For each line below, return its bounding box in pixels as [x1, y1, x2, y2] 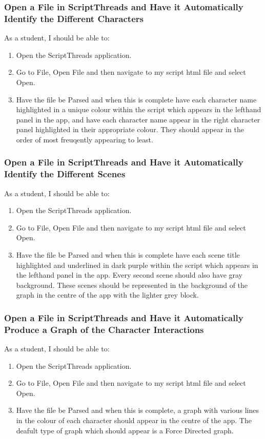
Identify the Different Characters [4, 12, 144, 25]
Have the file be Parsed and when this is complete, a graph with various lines [16, 405, 259, 415]
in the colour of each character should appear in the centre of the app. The [16, 415, 252, 426]
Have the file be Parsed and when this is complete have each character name [16, 94, 257, 104]
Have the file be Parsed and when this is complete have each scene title [16, 249, 240, 260]
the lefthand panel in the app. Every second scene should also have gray [16, 269, 242, 280]
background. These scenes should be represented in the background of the [16, 279, 248, 290]
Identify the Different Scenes [4, 168, 126, 180]
